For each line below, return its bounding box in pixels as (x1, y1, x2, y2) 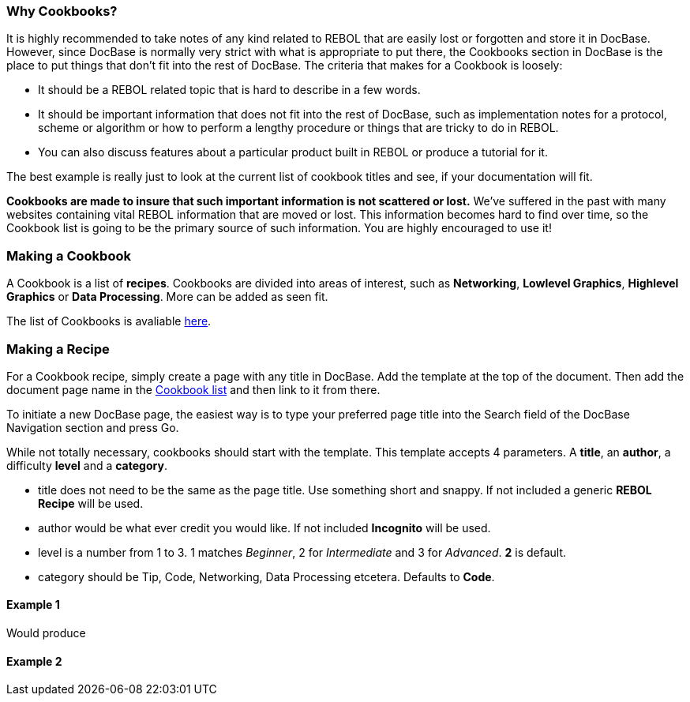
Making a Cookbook (6, 247, 131, 264)
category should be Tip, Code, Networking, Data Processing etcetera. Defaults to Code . (38, 569, 495, 584)
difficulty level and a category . (6, 458, 167, 472)
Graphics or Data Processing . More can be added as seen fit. (6, 290, 328, 304)
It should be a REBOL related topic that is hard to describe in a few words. (38, 83, 421, 97)
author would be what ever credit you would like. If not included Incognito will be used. (38, 520, 491, 535)
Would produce (6, 626, 86, 640)
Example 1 (6, 598, 60, 612)
